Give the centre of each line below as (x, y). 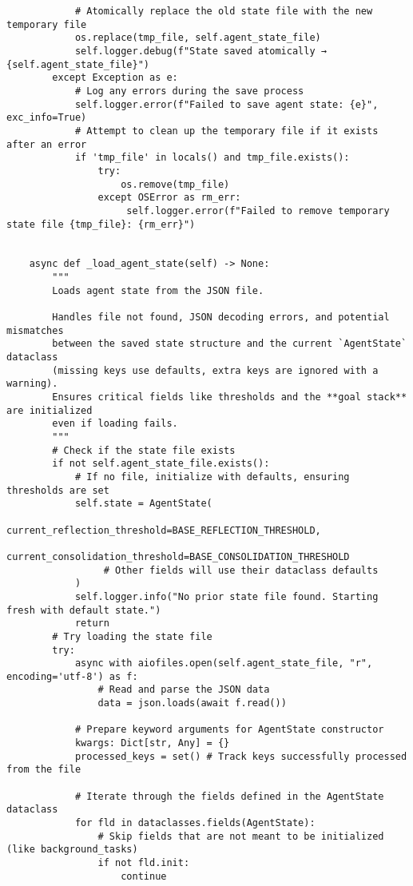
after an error (47, 144)
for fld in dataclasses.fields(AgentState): (195, 823)
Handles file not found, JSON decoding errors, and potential (221, 318)
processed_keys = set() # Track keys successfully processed (241, 756)
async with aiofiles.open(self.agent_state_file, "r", (224, 664)
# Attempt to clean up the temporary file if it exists (226, 131)
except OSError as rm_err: (169, 198)
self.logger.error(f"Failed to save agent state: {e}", (226, 104)
